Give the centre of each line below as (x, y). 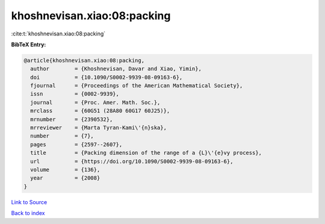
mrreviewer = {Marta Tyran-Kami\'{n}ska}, (98, 128)
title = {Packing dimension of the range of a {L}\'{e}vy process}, (146, 153)
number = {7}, (62, 136)
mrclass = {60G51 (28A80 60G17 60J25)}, (100, 111)
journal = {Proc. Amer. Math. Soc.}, (95, 102)
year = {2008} (65, 178)
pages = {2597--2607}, (76, 144)
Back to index (28, 213)
